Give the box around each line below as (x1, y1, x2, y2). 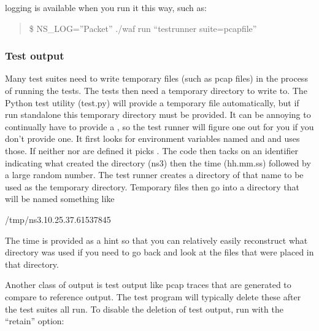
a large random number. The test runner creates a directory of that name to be (5, 168, 304, 181)
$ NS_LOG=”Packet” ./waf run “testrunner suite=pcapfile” (29, 21, 257, 34)
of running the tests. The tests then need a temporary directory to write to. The (5, 84, 307, 96)
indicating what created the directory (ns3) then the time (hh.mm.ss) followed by (5, 156, 311, 169)
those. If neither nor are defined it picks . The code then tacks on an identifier (5, 144, 298, 157)
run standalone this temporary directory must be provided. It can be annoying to (5, 108, 311, 121)
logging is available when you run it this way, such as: (5, 1, 207, 14)
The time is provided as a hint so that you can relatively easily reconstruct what (5, 233, 308, 246)
